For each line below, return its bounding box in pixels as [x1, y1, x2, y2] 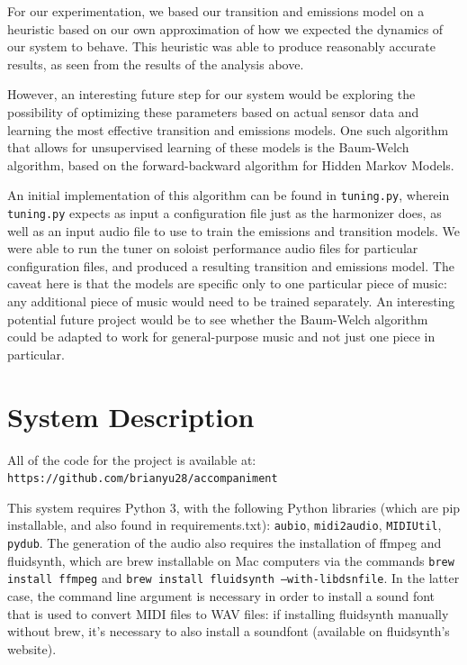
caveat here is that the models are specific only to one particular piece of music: [7, 274, 447, 293]
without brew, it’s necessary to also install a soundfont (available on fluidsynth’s [7, 622, 450, 641]
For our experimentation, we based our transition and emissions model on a [7, 2, 425, 20]
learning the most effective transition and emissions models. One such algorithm [7, 120, 449, 139]
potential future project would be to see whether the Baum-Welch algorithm [7, 309, 428, 328]
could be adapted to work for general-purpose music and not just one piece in [7, 327, 436, 346]
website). [7, 639, 57, 658]
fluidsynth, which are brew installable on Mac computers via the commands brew [7, 551, 454, 569]
